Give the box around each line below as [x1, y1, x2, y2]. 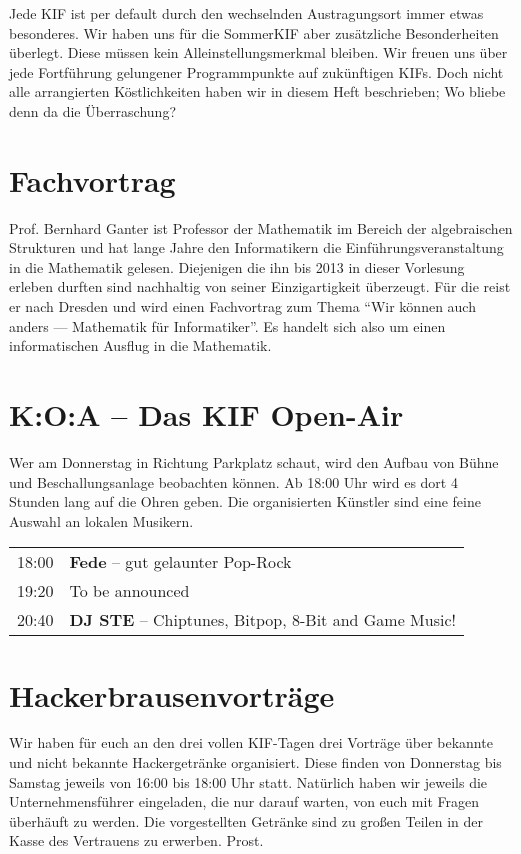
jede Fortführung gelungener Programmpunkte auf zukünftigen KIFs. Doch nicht [9, 61, 504, 82]
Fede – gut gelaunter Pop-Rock [69, 550, 292, 574]
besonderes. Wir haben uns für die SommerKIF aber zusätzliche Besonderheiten [9, 22, 499, 43]
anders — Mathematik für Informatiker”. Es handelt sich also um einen [9, 315, 446, 336]
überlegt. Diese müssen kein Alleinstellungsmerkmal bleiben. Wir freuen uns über [9, 42, 508, 63]
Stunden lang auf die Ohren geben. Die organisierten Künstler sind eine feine [9, 491, 481, 512]
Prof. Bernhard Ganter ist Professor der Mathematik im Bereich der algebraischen [9, 217, 513, 238]
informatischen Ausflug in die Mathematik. [9, 335, 272, 356]
